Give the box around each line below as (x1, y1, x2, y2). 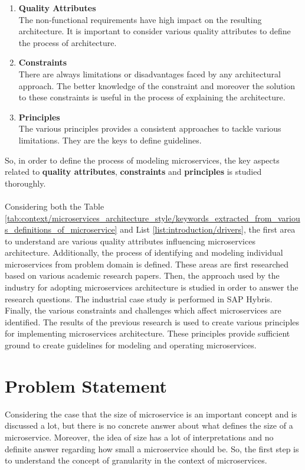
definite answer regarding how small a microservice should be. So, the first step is (5, 442, 299, 455)
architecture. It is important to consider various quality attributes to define (18, 25, 291, 37)
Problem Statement (5, 373, 167, 397)
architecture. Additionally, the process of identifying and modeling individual (5, 246, 283, 259)
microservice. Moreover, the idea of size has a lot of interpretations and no (5, 430, 274, 443)
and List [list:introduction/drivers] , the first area (120, 223, 296, 236)
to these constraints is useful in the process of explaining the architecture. (18, 91, 286, 103)
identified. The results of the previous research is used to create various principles (5, 315, 300, 328)
